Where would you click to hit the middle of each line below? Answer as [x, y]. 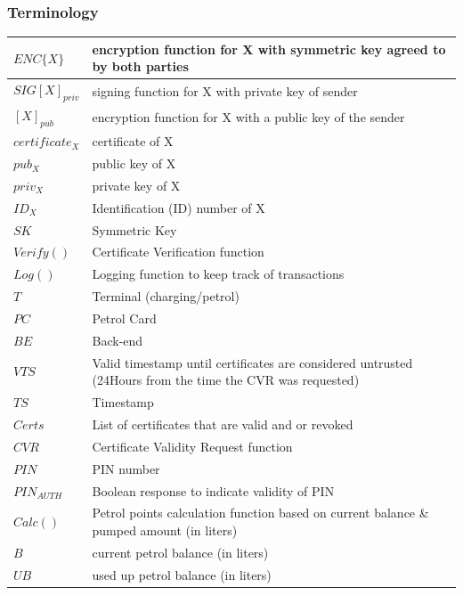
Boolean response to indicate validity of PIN [213, 490]
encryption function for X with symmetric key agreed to [269, 49]
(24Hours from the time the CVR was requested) [226, 380]
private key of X [136, 185]
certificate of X [133, 141]
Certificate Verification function [178, 252]
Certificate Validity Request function [192, 446]
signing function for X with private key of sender [225, 91]
